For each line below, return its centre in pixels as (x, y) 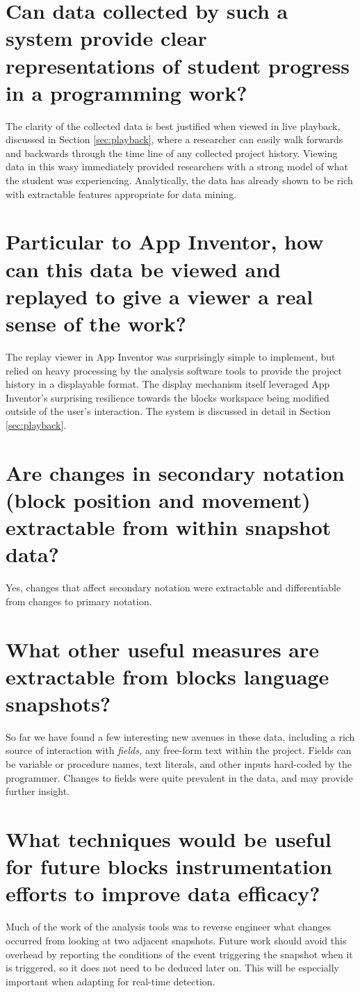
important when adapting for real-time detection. (111, 981)
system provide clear (106, 38)
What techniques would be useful (169, 839)
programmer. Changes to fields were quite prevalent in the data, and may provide (179, 777)
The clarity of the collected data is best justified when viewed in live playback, (173, 125)
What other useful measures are (163, 649)
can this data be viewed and (143, 269)
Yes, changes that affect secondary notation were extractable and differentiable (173, 588)
